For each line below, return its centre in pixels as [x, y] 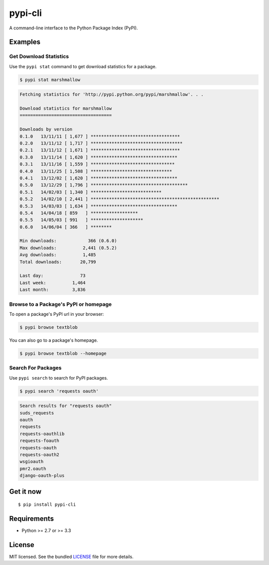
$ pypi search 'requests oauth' [59, 391]
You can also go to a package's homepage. [54, 340]
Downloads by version [46, 129]
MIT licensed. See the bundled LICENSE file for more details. [71, 557]
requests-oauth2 [40, 454]
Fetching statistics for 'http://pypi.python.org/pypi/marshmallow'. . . [112, 94]
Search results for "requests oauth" [66, 406]
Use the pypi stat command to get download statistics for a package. [83, 66]
